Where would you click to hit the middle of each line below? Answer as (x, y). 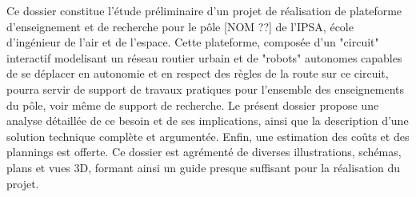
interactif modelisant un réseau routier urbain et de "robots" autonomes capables (204, 57)
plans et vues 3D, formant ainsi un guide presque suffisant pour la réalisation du (204, 167)
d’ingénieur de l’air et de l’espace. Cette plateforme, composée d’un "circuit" (193, 42)
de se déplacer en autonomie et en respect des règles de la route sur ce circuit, (198, 73)
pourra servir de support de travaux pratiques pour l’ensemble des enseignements (206, 88)
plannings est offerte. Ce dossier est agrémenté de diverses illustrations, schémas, (204, 152)
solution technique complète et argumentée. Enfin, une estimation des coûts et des (208, 136)
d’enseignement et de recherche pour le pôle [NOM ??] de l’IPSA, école (180, 26)
